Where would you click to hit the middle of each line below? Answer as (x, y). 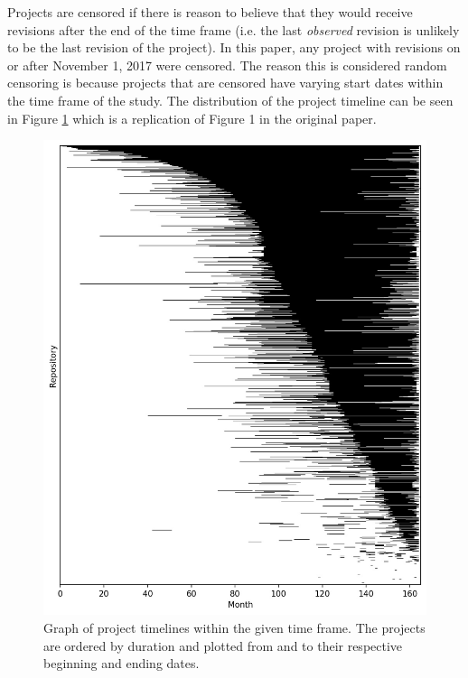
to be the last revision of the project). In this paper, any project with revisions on (234, 47)
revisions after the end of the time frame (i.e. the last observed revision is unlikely (234, 29)
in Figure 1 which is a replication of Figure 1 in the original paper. (192, 118)
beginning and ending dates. (122, 663)
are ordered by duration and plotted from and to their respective (223, 645)
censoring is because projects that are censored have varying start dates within (225, 83)
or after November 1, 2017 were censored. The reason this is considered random (227, 65)
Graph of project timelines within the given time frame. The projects (234, 628)
